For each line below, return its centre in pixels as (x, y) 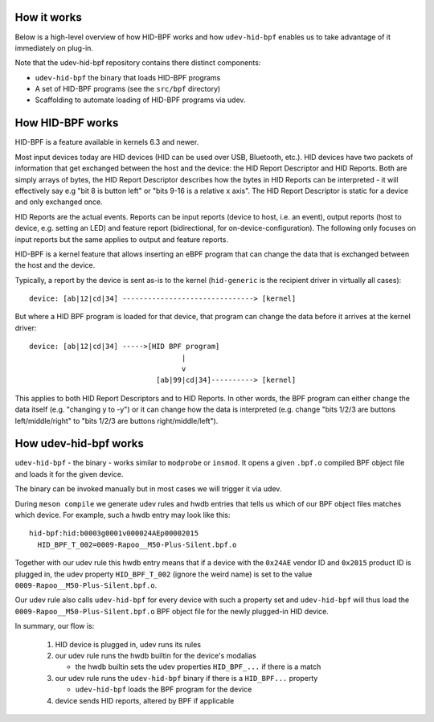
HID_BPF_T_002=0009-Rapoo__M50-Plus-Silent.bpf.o (137, 544)
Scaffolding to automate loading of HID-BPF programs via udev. (140, 100)
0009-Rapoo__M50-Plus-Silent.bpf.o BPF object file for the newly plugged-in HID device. (172, 611)
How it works (48, 17)
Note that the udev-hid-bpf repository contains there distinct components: (138, 63)
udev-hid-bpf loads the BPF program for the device (164, 689)
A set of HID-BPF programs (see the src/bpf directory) (128, 89)
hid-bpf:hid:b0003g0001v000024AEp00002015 (114, 533)
